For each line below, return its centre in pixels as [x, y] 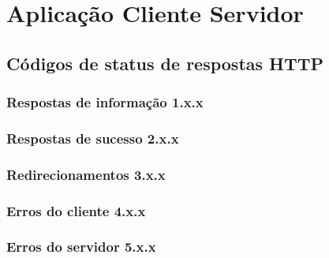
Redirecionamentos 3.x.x [86, 174]
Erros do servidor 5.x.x [81, 247]
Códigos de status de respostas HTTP [165, 63]
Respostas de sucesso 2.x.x [93, 138]
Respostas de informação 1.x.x [105, 102]
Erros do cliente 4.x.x [76, 210]
